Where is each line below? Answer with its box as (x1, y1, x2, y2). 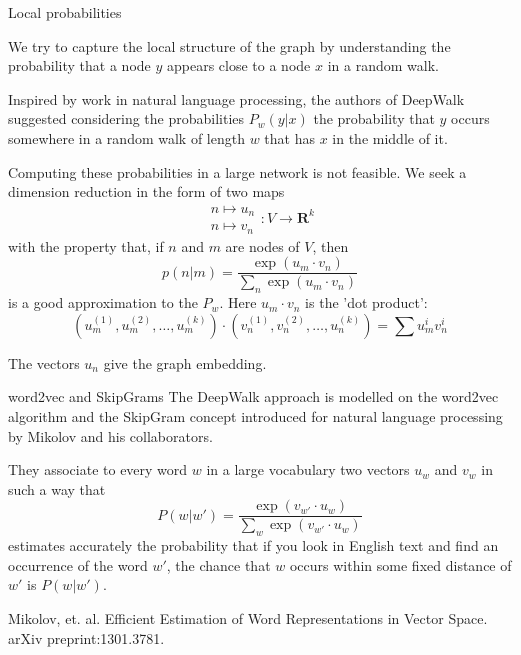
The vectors (8, 352, 80, 373)
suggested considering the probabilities (8, 108, 245, 129)
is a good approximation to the (8, 292, 198, 313)
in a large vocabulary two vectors (206, 459, 410, 480)
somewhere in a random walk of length (8, 127, 245, 148)
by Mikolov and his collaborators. (8, 425, 213, 446)
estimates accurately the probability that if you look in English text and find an (8, 535, 499, 556)
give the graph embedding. (103, 352, 267, 373)
